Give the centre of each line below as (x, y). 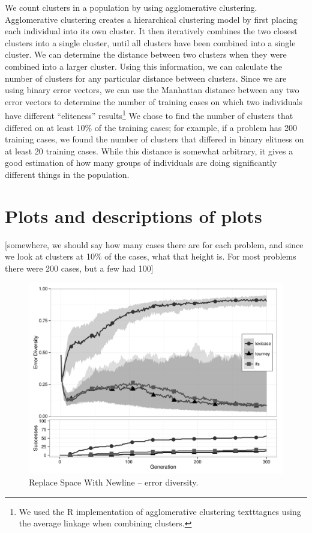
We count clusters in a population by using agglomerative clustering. (131, 7)
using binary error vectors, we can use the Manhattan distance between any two (152, 90)
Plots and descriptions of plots (133, 215)
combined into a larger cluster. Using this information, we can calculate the (143, 66)
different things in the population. (67, 174)
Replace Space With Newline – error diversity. (114, 482)
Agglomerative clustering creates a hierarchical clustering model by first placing (151, 19)
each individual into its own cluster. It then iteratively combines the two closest (151, 31)
